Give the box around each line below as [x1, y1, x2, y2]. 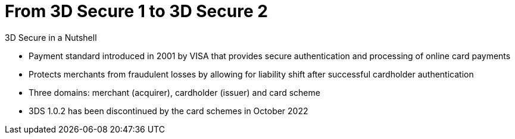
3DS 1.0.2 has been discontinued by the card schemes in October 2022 [29, 105, 308, 116]
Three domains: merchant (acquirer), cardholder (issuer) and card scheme [29, 87, 320, 98]
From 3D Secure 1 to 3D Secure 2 [5, 1, 268, 21]
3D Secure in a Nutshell [5, 32, 97, 43]
